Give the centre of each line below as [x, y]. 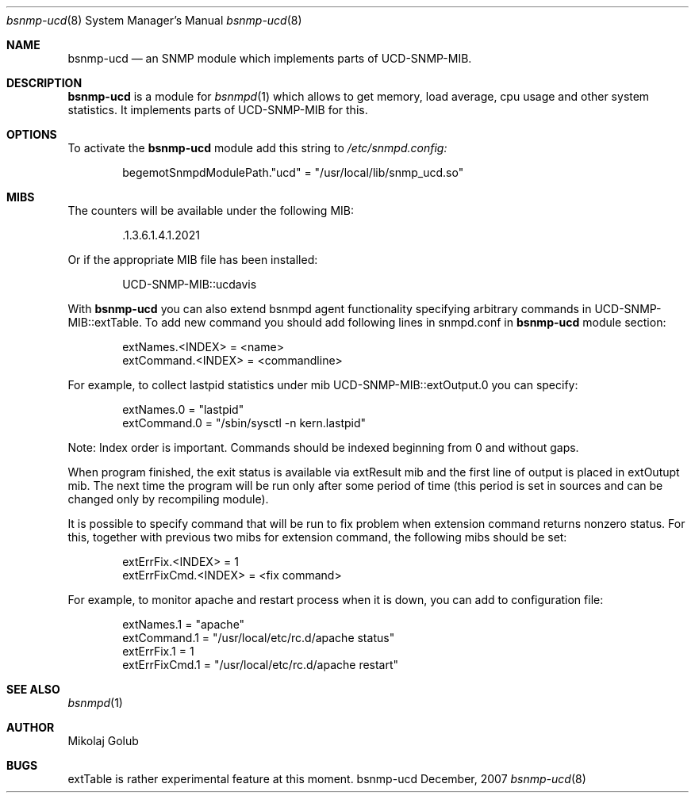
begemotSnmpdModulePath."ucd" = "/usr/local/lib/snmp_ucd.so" [293, 172]
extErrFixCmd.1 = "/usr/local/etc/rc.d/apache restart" [261, 665]
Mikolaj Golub [103, 741]
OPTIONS [32, 134]
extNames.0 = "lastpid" [183, 409]
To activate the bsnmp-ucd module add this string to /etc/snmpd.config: [257, 148]
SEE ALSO [33, 689]
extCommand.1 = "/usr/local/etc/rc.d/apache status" [259, 638]
